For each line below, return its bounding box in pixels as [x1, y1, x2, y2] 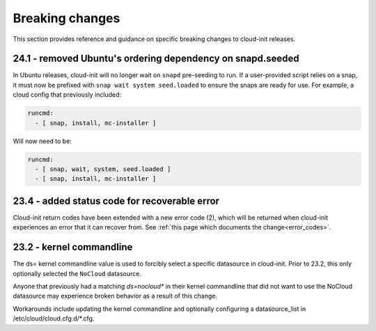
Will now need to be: [13, 136, 72, 145]
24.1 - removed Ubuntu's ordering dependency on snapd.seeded [13, 53, 299, 65]
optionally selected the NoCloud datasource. [13, 269, 142, 277]
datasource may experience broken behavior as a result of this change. [13, 292, 217, 300]
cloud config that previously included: [13, 90, 122, 99]
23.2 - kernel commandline [13, 241, 133, 253]
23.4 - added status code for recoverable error [13, 195, 219, 207]
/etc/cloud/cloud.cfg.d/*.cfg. [13, 314, 95, 323]
